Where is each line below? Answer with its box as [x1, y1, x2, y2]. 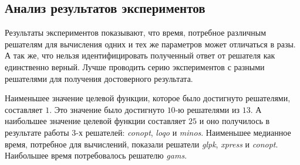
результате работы [5, 126, 69, 138]
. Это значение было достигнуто [49, 103, 164, 115]
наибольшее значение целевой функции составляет [5, 115, 186, 127]
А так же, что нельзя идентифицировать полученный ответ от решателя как [5, 49, 275, 61]
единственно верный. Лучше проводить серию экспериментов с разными [5, 60, 265, 73]
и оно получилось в [199, 115, 270, 127]
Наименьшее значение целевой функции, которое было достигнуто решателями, [5, 92, 291, 104]
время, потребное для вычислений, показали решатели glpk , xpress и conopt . [5, 137, 278, 150]
